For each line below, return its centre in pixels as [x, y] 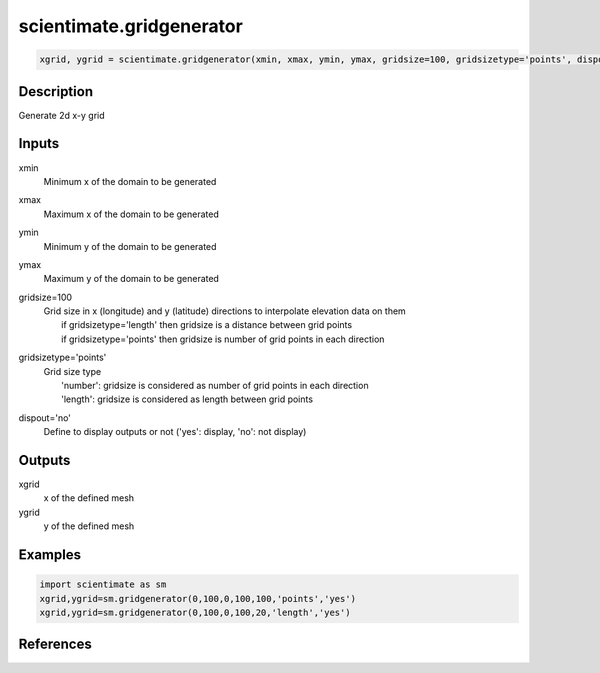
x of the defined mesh [89, 498]
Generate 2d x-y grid [61, 115]
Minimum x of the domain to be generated [130, 181]
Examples [50, 555]
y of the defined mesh [89, 526]
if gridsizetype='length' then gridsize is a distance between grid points [207, 325]
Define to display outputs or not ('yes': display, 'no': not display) [175, 432]
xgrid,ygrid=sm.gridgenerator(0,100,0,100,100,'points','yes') [198, 598]
